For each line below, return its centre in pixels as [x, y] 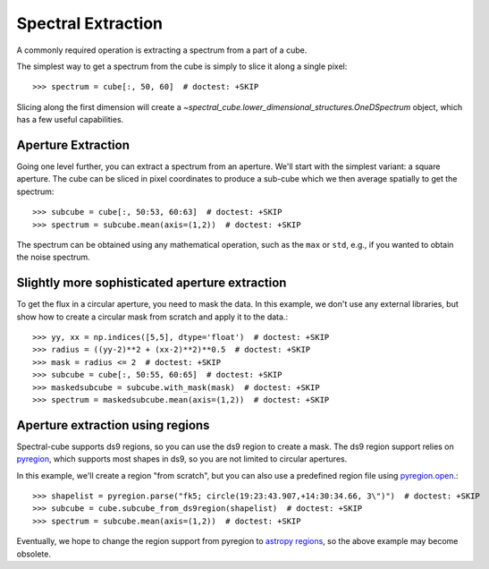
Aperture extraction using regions [113, 425]
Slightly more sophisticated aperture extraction [152, 283]
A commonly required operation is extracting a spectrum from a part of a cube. [162, 50]
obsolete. [34, 554]
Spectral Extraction [89, 23]
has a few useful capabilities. [70, 120]
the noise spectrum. [54, 257]
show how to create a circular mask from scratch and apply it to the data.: [152, 317]
